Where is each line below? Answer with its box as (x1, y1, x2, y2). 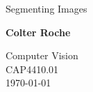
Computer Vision (6, 48, 78, 63)
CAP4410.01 (6, 61, 59, 76)
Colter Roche (6, 24, 71, 39)
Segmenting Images (6, 1, 87, 15)
